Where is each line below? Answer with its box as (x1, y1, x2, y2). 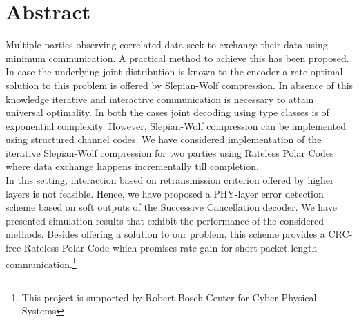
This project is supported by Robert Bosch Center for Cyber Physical (21, 290, 317, 304)
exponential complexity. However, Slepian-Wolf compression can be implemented (6, 118, 346, 133)
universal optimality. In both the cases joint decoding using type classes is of (6, 105, 329, 120)
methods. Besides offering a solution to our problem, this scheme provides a (6, 227, 325, 241)
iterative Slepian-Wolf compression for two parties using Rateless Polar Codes (6, 145, 334, 160)
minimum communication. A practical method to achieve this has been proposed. (6, 50, 349, 65)
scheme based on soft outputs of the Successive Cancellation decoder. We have (6, 200, 337, 214)
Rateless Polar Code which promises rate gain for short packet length (23, 240, 318, 255)
